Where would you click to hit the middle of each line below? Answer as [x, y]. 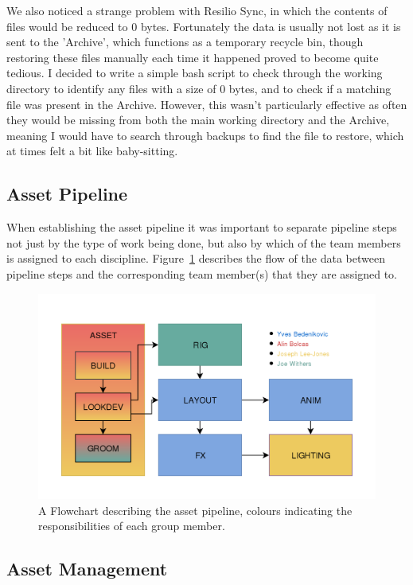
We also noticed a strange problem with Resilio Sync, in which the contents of [197, 10]
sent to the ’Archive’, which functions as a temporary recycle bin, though [185, 42]
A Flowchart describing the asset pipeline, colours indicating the [195, 510]
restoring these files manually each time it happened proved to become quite [193, 57]
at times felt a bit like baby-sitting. [92, 151]
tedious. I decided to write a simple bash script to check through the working [195, 73]
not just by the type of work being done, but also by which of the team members [204, 242]
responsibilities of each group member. [132, 526]
